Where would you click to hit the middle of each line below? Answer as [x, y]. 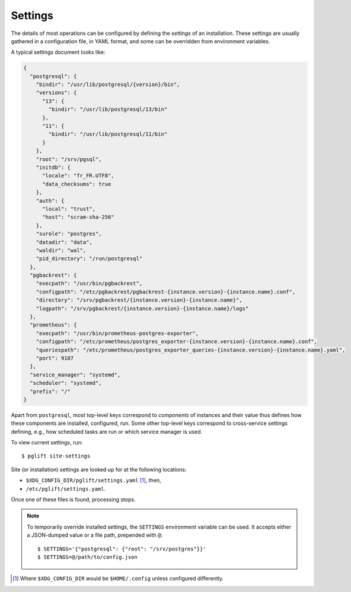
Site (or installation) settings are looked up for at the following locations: [99, 469]
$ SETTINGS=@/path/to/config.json [87, 557]
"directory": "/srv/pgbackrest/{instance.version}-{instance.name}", [139, 300]
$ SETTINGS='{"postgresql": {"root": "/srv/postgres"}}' [122, 549]
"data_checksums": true [77, 184]
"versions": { [56, 93]
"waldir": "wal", [61, 250]
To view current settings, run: [47, 443]
